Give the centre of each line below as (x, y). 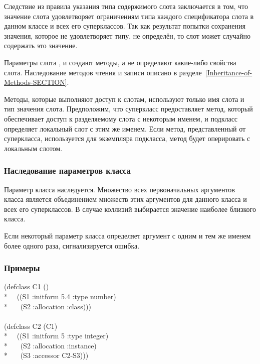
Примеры (22, 268)
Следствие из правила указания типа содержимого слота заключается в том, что (126, 6)
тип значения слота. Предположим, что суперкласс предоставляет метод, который (128, 109)
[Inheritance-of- (229, 72)
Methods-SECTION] (36, 82)
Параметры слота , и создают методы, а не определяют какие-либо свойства (120, 62)
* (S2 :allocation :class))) (48, 306)
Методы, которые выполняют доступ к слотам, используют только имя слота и (124, 99)
